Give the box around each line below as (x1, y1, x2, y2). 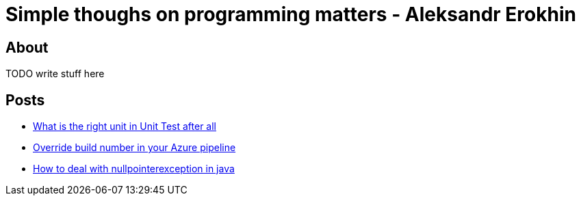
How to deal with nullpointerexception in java (33, 163, 235, 175)
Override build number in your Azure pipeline (33, 142, 236, 154)
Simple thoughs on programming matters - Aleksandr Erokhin (5, 3, 576, 26)
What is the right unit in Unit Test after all (33, 120, 216, 133)
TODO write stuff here (5, 68, 105, 80)
